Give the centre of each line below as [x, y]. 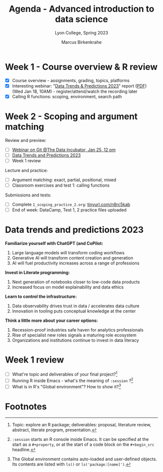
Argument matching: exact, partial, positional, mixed [64, 180]
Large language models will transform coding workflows [68, 253]
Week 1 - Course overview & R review [81, 67]
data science [81, 19]
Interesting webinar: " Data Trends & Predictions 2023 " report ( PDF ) [79, 86]
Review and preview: [26, 140]
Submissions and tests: [28, 195]
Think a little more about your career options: [51, 321]
